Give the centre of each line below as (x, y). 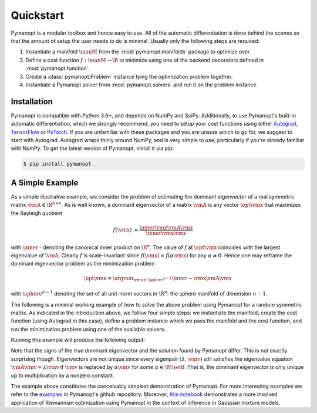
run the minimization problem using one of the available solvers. (88, 329)
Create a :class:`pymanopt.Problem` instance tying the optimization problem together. (129, 76)
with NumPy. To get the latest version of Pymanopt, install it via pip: (92, 148)
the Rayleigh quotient (37, 213)
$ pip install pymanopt (58, 164)
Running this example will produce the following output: (78, 340)
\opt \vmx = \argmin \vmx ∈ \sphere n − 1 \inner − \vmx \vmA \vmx (158, 279)
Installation (32, 101)
